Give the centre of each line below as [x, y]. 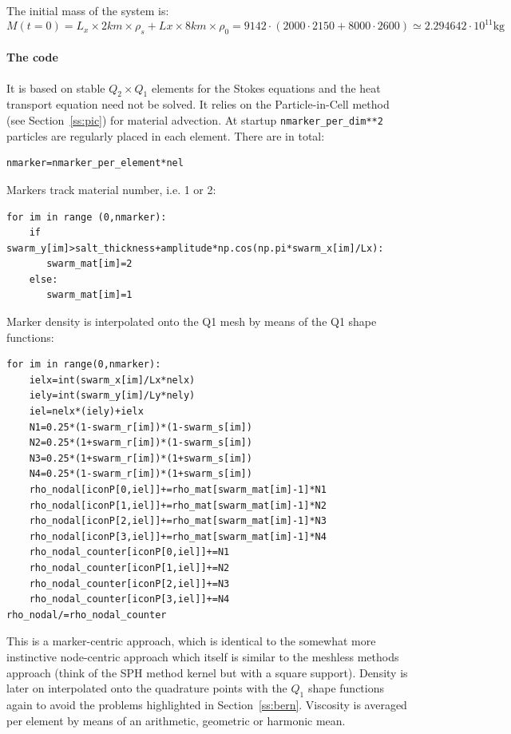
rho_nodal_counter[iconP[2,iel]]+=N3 [129, 583]
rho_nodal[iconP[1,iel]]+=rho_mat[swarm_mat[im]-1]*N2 [178, 505]
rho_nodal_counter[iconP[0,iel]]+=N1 [129, 552]
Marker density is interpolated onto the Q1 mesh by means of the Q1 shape [192, 321]
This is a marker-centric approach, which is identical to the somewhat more [191, 641]
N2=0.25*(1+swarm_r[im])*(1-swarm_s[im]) [141, 443]
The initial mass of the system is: [88, 10]
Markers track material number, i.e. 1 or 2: [111, 189]
